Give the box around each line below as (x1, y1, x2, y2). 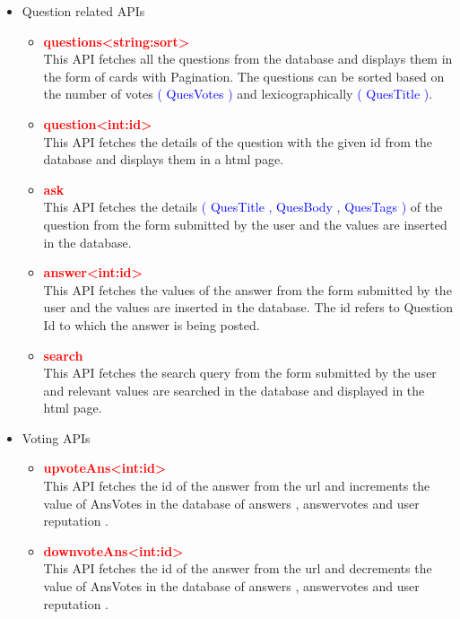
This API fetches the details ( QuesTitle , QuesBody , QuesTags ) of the (43, 197, 443, 216)
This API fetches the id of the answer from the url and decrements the (43, 559, 432, 578)
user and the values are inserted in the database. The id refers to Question (43, 298, 454, 317)
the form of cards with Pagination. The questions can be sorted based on (43, 66, 445, 85)
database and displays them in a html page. (43, 150, 283, 169)
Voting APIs (22, 428, 91, 447)
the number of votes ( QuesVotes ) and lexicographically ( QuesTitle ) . (43, 84, 433, 103)
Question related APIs (22, 2, 145, 20)
